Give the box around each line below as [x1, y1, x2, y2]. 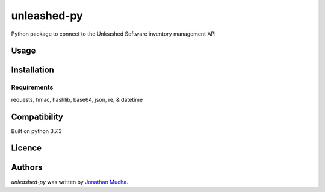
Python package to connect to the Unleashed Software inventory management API [11, 30, 216, 37]
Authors [11, 163, 43, 173]
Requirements [11, 83, 54, 91]
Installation [11, 65, 54, 75]
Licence [11, 143, 42, 153]
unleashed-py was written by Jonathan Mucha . [11, 178, 129, 185]
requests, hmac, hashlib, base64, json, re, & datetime [11, 96, 143, 103]
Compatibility [11, 111, 63, 122]
